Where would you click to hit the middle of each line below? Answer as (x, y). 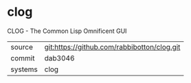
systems (24, 69)
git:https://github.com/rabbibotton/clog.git (112, 47)
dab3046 (59, 58)
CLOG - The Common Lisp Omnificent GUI (67, 31)
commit (23, 58)
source (22, 47)
